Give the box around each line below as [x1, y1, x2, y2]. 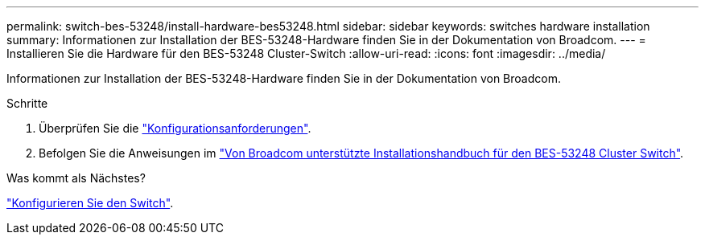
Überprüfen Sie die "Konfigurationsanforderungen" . [39, 121, 311, 135]
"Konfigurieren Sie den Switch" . [6, 196, 174, 210]
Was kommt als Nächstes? [6, 171, 146, 185]
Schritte [6, 96, 48, 110]
